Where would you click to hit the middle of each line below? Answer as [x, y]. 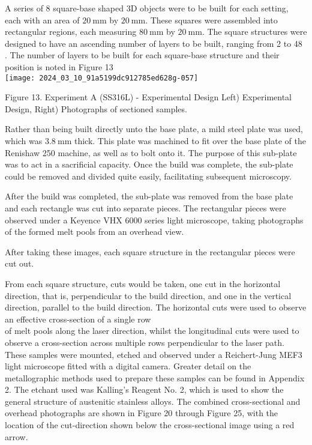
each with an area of [42, 20]
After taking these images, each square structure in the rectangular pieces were [150, 251]
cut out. [19, 263]
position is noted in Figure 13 [59, 66]
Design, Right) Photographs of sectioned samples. [96, 108]
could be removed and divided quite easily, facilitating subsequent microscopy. [148, 176]
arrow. [16, 436]
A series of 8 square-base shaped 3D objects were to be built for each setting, [147, 8]
